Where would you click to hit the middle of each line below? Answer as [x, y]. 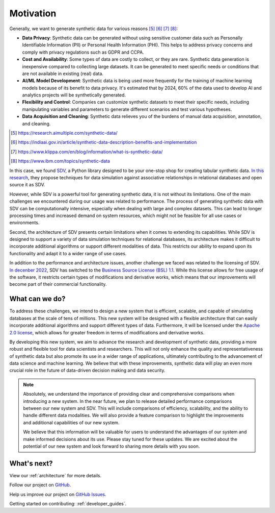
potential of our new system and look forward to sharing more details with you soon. [112, 446]
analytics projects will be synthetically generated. [74, 95]
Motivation [33, 13]
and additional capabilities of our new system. [71, 422]
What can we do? [37, 299]
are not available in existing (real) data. [63, 74]
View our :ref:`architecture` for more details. [56, 475]
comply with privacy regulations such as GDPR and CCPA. [83, 52]
